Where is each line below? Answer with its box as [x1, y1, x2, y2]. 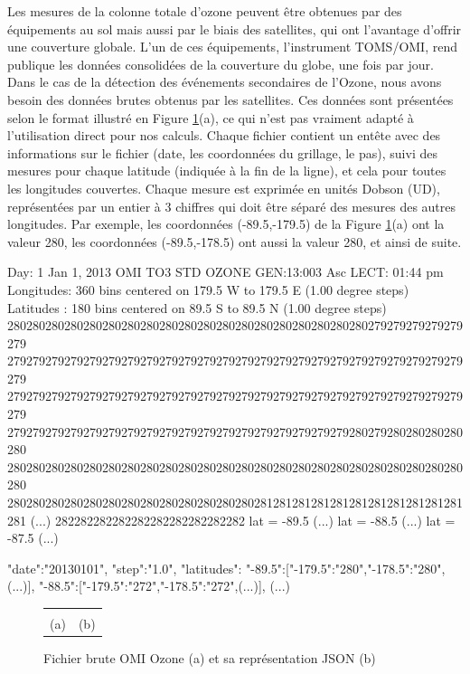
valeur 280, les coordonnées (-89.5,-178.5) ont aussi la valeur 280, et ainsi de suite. [7, 232, 462, 251]
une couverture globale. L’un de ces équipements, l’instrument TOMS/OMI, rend [7, 37, 457, 56]
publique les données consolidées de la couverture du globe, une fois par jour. [7, 54, 434, 73]
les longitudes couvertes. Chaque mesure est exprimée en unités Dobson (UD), [7, 178, 440, 197]
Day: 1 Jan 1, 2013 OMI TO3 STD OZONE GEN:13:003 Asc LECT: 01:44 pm [7, 262, 444, 281]
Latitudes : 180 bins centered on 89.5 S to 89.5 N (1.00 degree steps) [7, 298, 387, 317]
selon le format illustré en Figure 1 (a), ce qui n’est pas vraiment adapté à [7, 108, 414, 127]
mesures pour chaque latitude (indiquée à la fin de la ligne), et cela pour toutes [7, 161, 446, 180]
